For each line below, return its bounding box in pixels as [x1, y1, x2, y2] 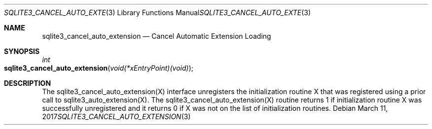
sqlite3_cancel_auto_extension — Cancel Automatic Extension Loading [42, 32, 271, 40]
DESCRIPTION [4, 79, 51, 87]
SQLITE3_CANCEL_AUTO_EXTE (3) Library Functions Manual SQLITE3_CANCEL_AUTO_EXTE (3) [4, 8, 311, 17]
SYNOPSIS [4, 47, 40, 55]
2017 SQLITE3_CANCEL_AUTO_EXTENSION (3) [42, 112, 191, 121]
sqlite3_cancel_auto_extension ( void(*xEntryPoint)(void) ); [4, 64, 193, 72]
